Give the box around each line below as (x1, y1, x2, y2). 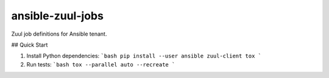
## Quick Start (11, 41, 48, 48)
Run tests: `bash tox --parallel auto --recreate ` (26, 60, 175, 68)
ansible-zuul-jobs (11, 9, 104, 22)
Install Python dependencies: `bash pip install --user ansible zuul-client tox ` (26, 52, 262, 60)
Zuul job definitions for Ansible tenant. (11, 30, 107, 37)
